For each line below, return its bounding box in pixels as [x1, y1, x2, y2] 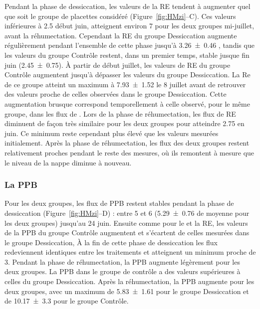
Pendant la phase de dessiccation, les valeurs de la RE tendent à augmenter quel [4, 1, 251, 11]
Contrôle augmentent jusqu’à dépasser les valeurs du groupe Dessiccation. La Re [4, 69, 251, 80]
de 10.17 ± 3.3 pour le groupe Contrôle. [4, 296, 129, 306]
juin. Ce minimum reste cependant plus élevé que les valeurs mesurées [4, 128, 219, 138]
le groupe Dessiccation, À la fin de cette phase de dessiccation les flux [4, 237, 218, 247]
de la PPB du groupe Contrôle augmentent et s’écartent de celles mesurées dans [4, 227, 250, 238]
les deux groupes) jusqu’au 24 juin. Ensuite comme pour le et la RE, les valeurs [4, 217, 248, 228]
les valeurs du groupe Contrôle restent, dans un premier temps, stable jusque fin [4, 49, 250, 60]
